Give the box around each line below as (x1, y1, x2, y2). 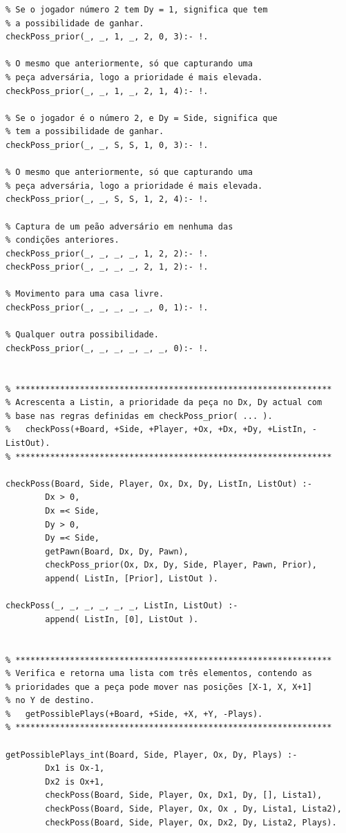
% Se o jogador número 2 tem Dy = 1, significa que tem (6, 5, 268, 15)
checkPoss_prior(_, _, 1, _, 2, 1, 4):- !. (6, 86, 209, 96)
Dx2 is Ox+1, (45, 776, 105, 787)
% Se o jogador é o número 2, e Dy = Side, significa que (6, 113, 278, 123)
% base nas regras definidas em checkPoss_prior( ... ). (6, 411, 273, 421)
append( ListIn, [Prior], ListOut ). (45, 573, 218, 583)
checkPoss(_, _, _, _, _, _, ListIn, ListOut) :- (6, 601, 238, 611)
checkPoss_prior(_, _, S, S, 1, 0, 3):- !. (6, 140, 209, 150)
